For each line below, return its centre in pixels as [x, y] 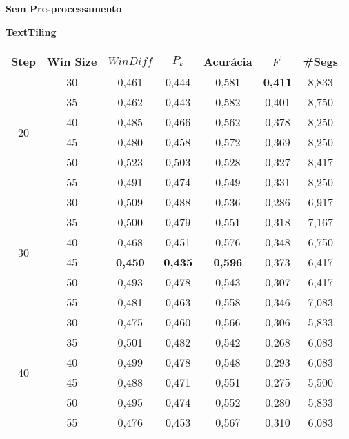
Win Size [72, 61]
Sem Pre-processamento [64, 8]
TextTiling [31, 31]
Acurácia [228, 61]
